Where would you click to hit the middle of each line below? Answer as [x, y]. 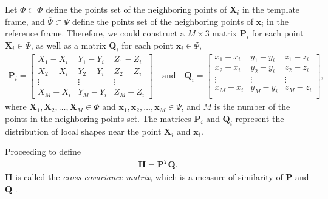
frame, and [25, 21]
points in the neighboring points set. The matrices [98, 118]
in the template [271, 9]
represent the [260, 118]
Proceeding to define [43, 151]
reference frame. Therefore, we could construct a [95, 33]
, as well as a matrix [68, 45]
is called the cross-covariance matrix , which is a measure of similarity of [149, 177]
